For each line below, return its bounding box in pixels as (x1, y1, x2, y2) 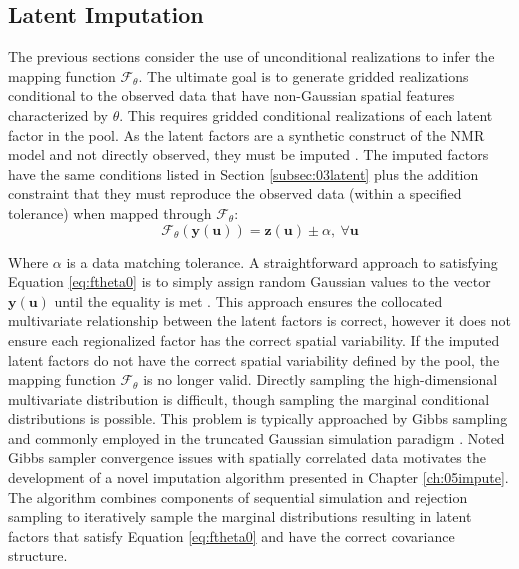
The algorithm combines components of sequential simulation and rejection (8, 486, 468, 507)
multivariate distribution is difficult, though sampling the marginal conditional (8, 388, 490, 409)
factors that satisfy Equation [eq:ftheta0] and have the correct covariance (8, 525, 455, 546)
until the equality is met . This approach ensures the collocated (54, 290, 443, 311)
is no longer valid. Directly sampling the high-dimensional (143, 369, 498, 390)
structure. (8, 545, 68, 566)
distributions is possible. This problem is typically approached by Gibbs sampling (8, 408, 508, 429)
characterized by (8, 104, 109, 125)
